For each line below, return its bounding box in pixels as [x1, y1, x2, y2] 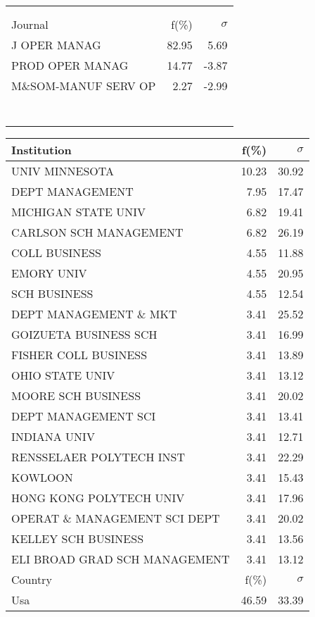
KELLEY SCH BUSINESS [11, 530, 144, 547]
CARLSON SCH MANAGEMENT [11, 224, 184, 240]
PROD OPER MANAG [11, 57, 129, 73]
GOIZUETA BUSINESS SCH [11, 326, 157, 342]
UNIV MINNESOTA [11, 163, 115, 179]
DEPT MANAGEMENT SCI [11, 408, 156, 424]
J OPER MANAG [11, 37, 101, 53]
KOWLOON [11, 469, 73, 485]
